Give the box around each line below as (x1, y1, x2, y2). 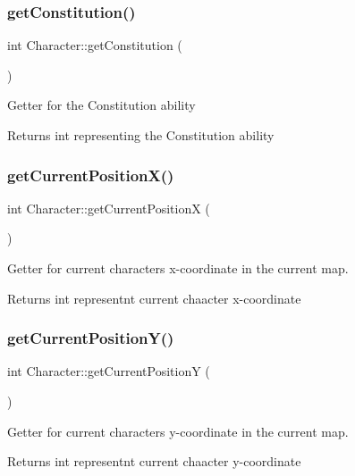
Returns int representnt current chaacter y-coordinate (7, 452, 301, 471)
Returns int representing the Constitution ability (7, 126, 275, 144)
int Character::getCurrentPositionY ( (7, 362, 210, 380)
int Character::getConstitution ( (7, 36, 182, 54)
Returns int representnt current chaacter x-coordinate (7, 288, 301, 307)
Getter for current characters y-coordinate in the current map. (7, 422, 349, 440)
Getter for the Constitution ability (7, 96, 196, 114)
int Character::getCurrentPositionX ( (7, 198, 210, 217)
